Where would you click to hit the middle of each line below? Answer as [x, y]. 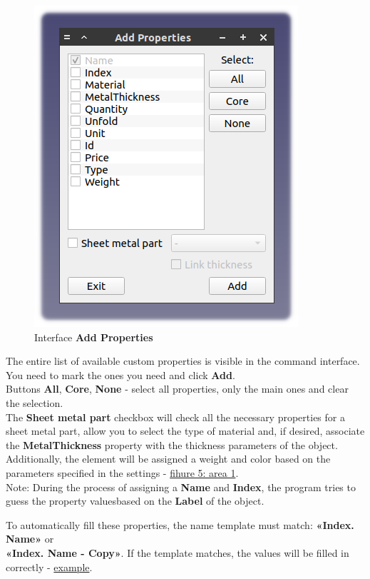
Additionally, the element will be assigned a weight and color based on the [168, 459]
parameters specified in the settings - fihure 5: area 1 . [122, 472]
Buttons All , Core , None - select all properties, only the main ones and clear [177, 389]
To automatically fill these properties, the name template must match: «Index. [180, 524]
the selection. [35, 402]
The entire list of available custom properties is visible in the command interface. [183, 361]
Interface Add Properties [94, 337]
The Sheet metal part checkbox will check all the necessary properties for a [175, 417]
